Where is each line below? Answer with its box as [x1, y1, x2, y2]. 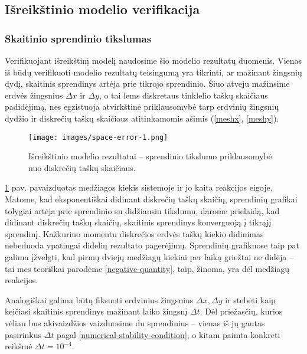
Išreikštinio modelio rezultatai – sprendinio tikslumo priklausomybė [28, 150, 272, 162]
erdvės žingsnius [5, 88, 63, 101]
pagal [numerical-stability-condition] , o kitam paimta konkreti [57, 328, 280, 340]
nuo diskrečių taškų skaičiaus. [28, 161, 136, 173]
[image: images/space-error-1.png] [28, 133, 168, 142]
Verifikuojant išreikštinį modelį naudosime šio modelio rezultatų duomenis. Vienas [5, 54, 302, 66]
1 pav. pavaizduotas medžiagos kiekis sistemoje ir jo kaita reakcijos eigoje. [5, 181, 273, 194]
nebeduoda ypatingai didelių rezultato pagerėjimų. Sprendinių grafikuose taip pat [5, 239, 299, 251]
